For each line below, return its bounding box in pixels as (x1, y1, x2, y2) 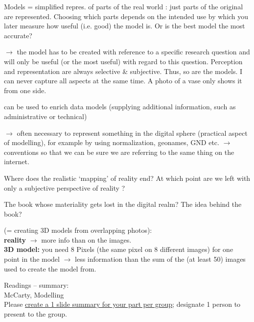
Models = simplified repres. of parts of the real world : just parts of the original (4, 1, 243, 11)
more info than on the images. (41, 234, 132, 245)
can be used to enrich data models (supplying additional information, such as (4, 101, 236, 112)
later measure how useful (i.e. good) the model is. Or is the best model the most (4, 21, 245, 31)
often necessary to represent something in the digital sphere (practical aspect (17, 127, 248, 138)
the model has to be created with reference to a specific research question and (17, 47, 250, 57)
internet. (4, 156, 29, 167)
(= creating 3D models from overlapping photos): (4, 225, 152, 235)
